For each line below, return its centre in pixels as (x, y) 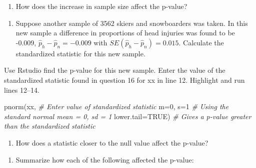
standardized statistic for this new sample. (80, 53)
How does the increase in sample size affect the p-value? (101, 6)
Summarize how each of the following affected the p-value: (105, 159)
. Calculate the (201, 42)
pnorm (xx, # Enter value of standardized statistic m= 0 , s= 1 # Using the (116, 106)
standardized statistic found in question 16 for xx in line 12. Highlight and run (124, 80)
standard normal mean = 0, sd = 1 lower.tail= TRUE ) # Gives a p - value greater (128, 116)
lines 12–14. (22, 89)
